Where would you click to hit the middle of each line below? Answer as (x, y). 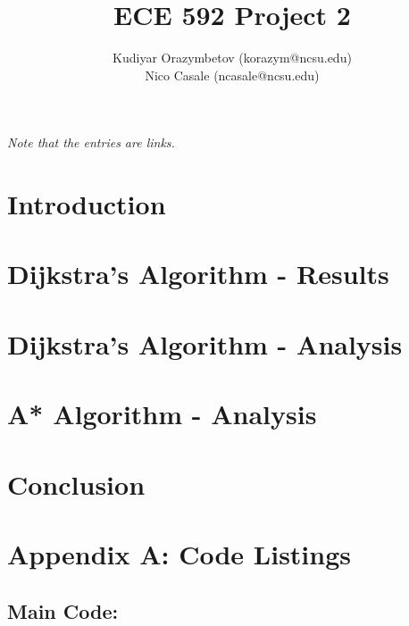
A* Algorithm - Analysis (162, 414)
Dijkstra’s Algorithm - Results (198, 274)
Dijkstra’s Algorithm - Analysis (205, 343)
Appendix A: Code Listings (179, 553)
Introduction (87, 204)
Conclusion (76, 484)
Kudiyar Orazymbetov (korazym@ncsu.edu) (232, 58)
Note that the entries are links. (91, 142)
